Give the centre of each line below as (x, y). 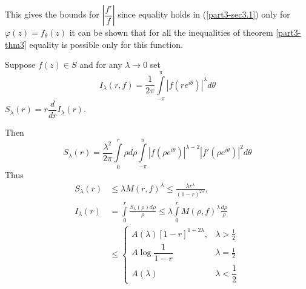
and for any (101, 65)
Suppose (20, 65)
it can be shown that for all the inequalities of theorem (171, 32)
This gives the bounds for (52, 14)
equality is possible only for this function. (106, 44)
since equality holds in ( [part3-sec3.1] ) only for (204, 14)
